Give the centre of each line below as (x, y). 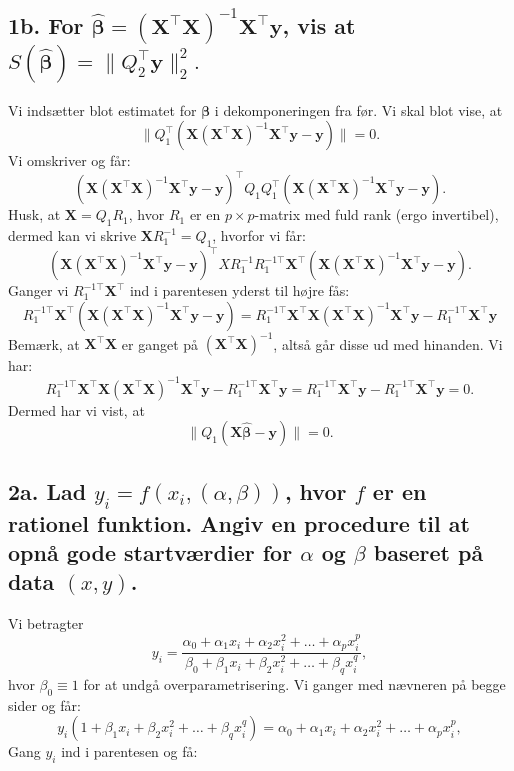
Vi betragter (46, 623)
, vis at (319, 24)
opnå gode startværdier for (150, 552)
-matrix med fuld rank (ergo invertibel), (376, 214)
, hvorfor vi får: (259, 235)
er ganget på (160, 343)
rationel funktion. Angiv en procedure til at (239, 522)
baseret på (428, 552)
